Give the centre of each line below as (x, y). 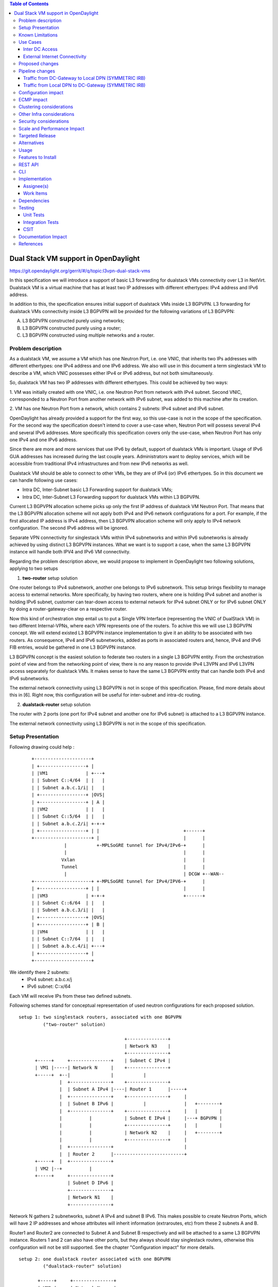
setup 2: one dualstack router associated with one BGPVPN (95, 1259)
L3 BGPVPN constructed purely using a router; (72, 328)
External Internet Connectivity (55, 56)
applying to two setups (34, 568)
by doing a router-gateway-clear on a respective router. (68, 609)
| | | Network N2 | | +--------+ (141, 1132)
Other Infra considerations (47, 114)
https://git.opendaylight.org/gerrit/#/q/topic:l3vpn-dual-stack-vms (80, 271)
